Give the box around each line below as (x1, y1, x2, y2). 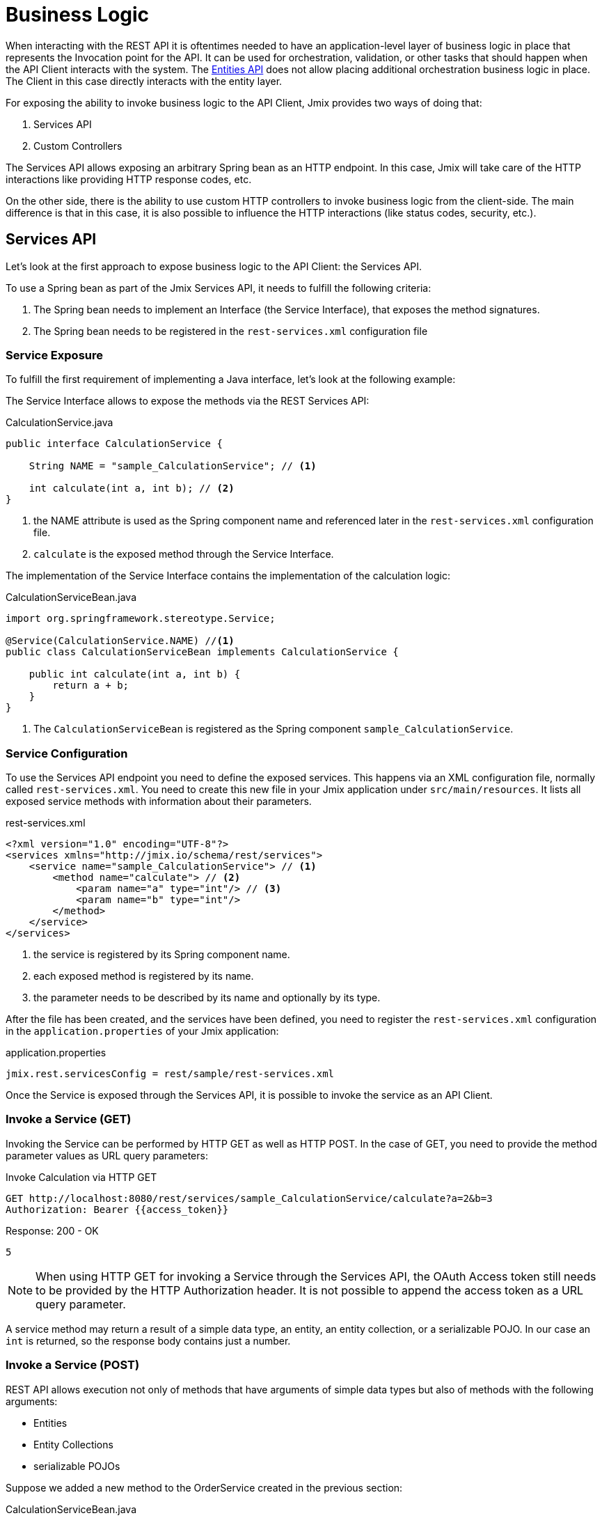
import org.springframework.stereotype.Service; (6, 613, 276, 625)
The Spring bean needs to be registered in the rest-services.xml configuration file (33, 324, 428, 337)
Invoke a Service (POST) (6, 1358, 140, 1372)
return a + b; (52, 680, 129, 691)
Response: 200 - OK (6, 1224, 99, 1237)
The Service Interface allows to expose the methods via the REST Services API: (6, 395, 370, 407)
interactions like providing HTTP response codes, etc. (6, 173, 252, 185)
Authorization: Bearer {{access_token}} (6, 1203, 229, 1215)
